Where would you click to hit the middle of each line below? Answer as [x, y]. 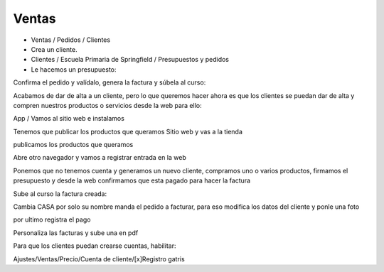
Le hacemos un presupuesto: [74, 69]
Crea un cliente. [54, 49]
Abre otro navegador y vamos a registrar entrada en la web [100, 158]
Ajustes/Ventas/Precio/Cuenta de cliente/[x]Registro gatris [99, 259]
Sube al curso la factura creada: [60, 194]
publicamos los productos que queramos [73, 145]
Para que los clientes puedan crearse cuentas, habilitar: [95, 246]
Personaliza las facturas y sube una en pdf [76, 233]
